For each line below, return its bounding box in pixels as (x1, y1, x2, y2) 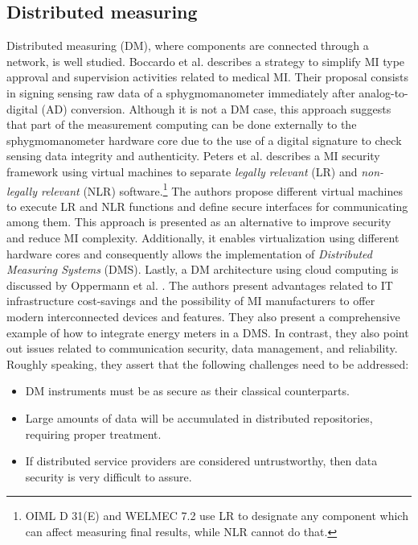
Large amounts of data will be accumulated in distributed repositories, (25, 409, 373, 426)
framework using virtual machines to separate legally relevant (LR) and (6, 163, 358, 180)
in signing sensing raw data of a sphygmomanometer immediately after (6, 84, 355, 101)
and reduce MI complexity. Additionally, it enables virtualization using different (6, 229, 400, 246)
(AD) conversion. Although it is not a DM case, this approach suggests (41, 100, 391, 117)
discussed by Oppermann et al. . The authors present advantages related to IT (6, 276, 393, 293)
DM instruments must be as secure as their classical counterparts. (25, 382, 350, 399)
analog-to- (359, 84, 408, 101)
